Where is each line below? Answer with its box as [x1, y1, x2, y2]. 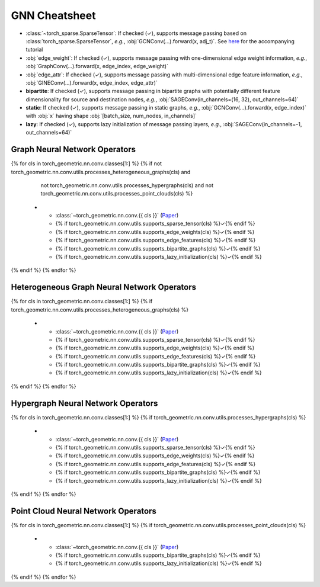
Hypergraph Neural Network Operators [11, 398, 158, 408]
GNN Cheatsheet [11, 9, 96, 22]
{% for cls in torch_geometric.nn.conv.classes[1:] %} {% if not [11, 160, 162, 167]
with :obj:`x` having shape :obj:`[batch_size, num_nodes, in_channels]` [25, 113, 197, 120]
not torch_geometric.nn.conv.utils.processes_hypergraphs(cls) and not [40, 181, 213, 189]
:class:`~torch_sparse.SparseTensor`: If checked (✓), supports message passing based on [25, 30, 247, 37]
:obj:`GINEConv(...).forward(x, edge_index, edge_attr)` [25, 79, 158, 86]
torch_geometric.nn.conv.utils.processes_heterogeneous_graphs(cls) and [11, 168, 191, 175]
